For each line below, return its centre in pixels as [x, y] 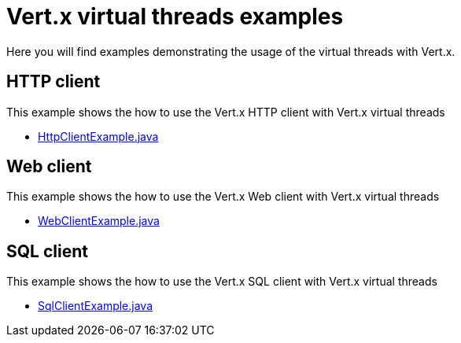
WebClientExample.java [99, 221]
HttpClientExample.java [98, 136]
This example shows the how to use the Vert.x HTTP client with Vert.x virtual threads [226, 112]
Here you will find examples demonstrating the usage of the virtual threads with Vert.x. [231, 51]
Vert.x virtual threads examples [175, 17]
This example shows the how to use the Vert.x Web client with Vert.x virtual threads [223, 197]
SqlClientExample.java [96, 306]
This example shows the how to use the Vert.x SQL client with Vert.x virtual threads [222, 282]
